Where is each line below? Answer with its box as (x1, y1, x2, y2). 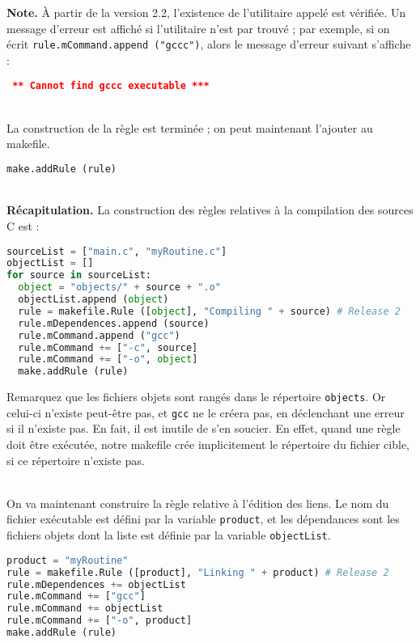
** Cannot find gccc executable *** (12, 80, 210, 92)
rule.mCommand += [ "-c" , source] (18, 341, 198, 353)
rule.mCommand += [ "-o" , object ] (18, 353, 198, 366)
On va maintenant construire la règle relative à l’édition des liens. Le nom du (6, 494, 389, 511)
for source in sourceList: (6, 269, 151, 281)
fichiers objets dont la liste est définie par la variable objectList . (6, 527, 331, 544)
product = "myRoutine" (6, 554, 129, 566)
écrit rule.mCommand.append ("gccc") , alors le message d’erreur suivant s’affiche (6, 36, 411, 53)
